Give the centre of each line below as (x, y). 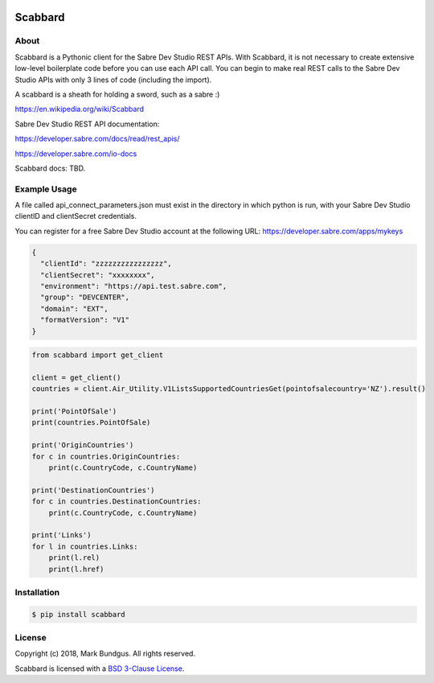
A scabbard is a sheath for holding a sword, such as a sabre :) (117, 94)
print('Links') (61, 535)
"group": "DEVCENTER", (85, 297)
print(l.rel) (74, 558)
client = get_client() (76, 377)
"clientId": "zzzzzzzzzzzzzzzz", (106, 264)
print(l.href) (76, 569)
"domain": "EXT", (74, 309)
